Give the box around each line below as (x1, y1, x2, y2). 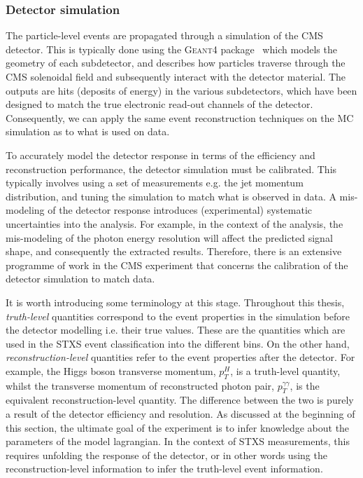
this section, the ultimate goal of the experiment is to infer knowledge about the (6, 420, 350, 435)
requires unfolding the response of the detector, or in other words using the (6, 447, 327, 462)
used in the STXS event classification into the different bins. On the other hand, (6, 336, 350, 350)
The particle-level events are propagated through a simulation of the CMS (6, 28, 323, 43)
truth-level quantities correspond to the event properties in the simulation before (6, 308, 350, 323)
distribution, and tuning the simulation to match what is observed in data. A (6, 189, 336, 203)
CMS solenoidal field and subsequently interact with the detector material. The (6, 69, 346, 83)
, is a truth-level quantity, (230, 363, 341, 378)
